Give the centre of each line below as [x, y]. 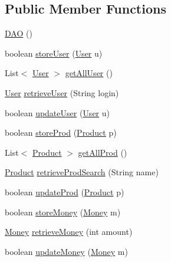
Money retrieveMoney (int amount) [69, 232]
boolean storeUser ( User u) [54, 53]
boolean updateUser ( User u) [57, 112]
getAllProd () [103, 152]
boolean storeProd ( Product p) [61, 132]
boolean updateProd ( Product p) [65, 191]
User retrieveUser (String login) [62, 92]
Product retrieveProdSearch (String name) [82, 172]
